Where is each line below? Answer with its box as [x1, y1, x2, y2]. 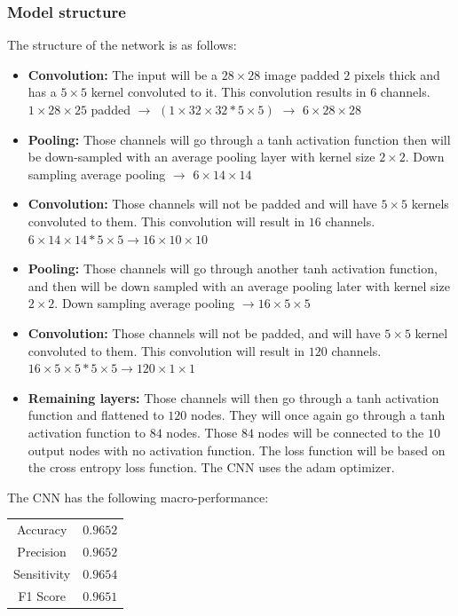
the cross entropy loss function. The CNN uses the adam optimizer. [28, 458, 395, 477]
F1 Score [18, 586, 66, 604]
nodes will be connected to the [257, 423, 424, 441]
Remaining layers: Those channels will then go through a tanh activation [28, 388, 439, 407]
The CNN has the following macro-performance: [7, 487, 269, 506]
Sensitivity [13, 564, 71, 582]
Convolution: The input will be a [28, 65, 217, 83]
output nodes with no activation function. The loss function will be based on [28, 440, 446, 459]
